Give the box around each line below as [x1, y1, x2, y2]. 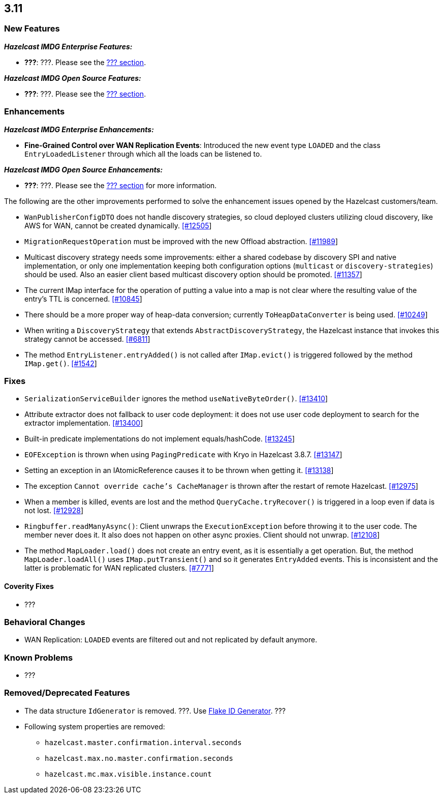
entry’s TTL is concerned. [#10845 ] [24, 294, 142, 303]
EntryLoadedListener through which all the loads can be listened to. [24, 149, 262, 158]
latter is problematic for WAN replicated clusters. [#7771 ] [24, 564, 214, 573]
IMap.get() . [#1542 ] [24, 359, 97, 368]
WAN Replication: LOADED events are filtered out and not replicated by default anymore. [24, 635, 318, 644]
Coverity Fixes [4, 581, 54, 590]
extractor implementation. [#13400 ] [24, 419, 143, 428]
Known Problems [4, 652, 73, 663]
